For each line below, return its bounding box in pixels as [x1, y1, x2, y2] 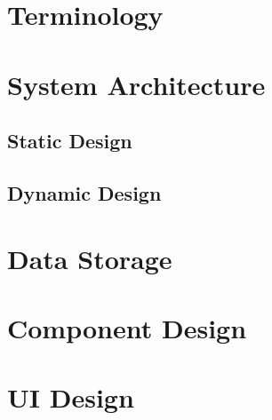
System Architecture [7, 66, 266, 102]
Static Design [7, 127, 132, 155]
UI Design [7, 379, 134, 416]
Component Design [7, 309, 247, 345]
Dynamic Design [7, 178, 162, 206]
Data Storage [7, 240, 172, 276]
